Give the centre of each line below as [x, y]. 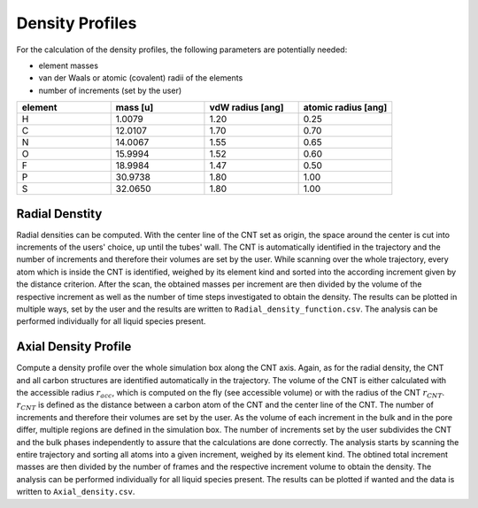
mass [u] [135, 108]
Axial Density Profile [74, 346]
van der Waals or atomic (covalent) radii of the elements [141, 78]
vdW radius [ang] [247, 108]
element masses [69, 65]
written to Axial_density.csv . [76, 492]
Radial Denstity [59, 214]
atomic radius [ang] [345, 108]
